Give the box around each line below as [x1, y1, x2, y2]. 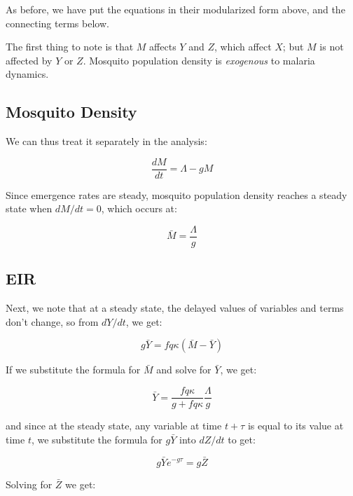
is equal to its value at [247, 418, 344, 433]
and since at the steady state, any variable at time [6, 418, 222, 433]
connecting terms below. [6, 15, 109, 30]
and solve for [156, 362, 212, 377]
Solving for [6, 476, 53, 491]
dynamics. [6, 67, 49, 81]
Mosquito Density [6, 101, 137, 123]
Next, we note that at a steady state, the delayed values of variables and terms [6, 301, 344, 315]
